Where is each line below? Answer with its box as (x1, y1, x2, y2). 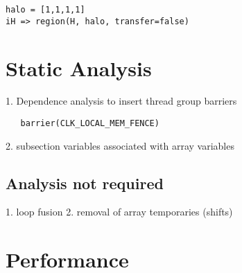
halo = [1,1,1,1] (6, 5, 85, 15)
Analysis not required (6, 172, 164, 193)
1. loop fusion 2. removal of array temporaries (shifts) (6, 204, 233, 219)
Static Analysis (6, 53, 152, 82)
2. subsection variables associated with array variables (6, 138, 234, 152)
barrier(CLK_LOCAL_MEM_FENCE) (20, 118, 159, 129)
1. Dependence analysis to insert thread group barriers (6, 94, 237, 108)
